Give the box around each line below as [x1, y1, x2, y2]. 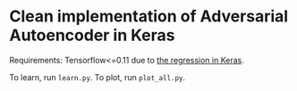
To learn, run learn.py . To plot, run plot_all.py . [9, 71, 186, 82]
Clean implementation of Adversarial [9, 6, 289, 27]
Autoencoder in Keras [9, 25, 175, 45]
